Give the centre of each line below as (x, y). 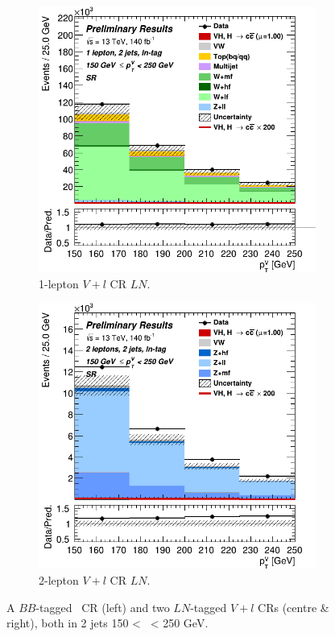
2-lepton (59, 580)
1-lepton (59, 283)
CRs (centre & (294, 607)
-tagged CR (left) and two (103, 607)
